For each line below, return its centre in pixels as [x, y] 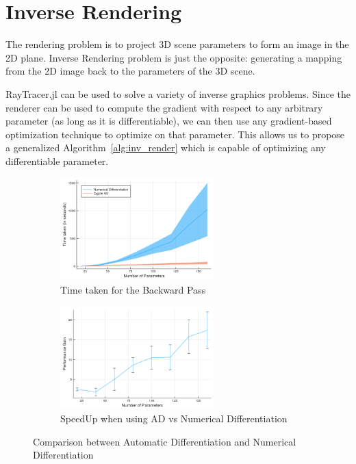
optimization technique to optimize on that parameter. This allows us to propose [175, 134]
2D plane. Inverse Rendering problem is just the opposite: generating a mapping [174, 57]
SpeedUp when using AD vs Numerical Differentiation [174, 418]
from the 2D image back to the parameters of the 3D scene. [130, 71]
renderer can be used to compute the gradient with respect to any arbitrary [164, 107]
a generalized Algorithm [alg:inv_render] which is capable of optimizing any [166, 147]
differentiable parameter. [57, 160]
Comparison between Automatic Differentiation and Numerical [165, 441]
